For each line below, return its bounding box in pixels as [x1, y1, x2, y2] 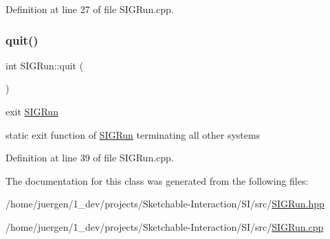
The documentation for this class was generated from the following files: [5, 173, 309, 187]
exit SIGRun [5, 104, 58, 118]
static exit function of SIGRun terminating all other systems [5, 127, 261, 141]
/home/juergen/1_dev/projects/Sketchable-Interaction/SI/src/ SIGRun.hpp [5, 196, 324, 211]
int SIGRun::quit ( [5, 58, 84, 72]
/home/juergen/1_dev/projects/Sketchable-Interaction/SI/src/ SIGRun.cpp [5, 219, 324, 234]
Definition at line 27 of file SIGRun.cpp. [5, 2, 174, 16]
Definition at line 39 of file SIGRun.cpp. [5, 150, 174, 165]
